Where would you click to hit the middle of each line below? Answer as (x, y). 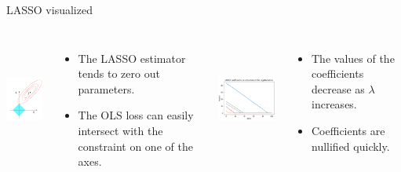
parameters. (106, 88)
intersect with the (120, 130)
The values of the (353, 58)
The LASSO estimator (132, 58)
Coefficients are (348, 130)
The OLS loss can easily (136, 115)
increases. (334, 104)
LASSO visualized (49, 9)
